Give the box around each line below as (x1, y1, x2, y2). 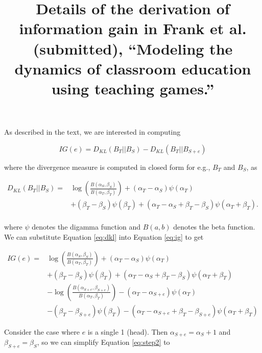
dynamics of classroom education (14, 58, 251, 79)
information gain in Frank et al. (19, 18, 247, 39)
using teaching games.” (51, 78, 215, 98)
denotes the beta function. (173, 221, 255, 232)
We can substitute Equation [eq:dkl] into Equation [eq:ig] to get (4, 232, 204, 242)
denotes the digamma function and (32, 221, 141, 232)
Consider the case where (4, 326, 80, 337)
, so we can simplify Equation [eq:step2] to (37, 337, 170, 347)
